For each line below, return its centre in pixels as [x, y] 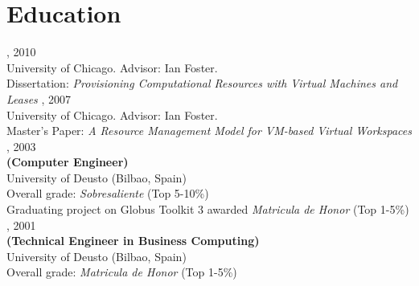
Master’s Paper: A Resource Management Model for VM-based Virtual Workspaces [209, 131]
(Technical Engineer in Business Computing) [133, 241]
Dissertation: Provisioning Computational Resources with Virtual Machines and [202, 83]
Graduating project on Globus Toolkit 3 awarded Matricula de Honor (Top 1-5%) [208, 209]
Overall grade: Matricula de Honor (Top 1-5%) [122, 272]
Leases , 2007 [39, 98]
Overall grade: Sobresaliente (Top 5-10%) [108, 193]
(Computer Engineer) [68, 162]
